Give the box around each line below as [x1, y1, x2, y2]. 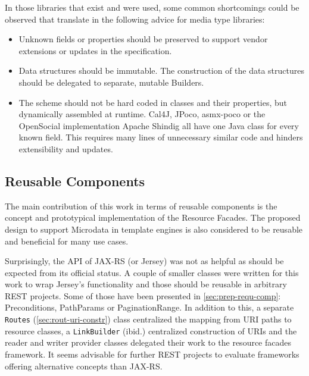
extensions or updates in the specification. [18, 44, 172, 57]
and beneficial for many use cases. [5, 234, 129, 247]
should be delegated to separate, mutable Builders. [18, 76, 204, 88]
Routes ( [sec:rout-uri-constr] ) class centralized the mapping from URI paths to [5, 313, 292, 325]
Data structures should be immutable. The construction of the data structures [18, 64, 304, 77]
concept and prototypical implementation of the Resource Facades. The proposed [5, 211, 301, 224]
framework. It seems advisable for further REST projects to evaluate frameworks [5, 347, 299, 360]
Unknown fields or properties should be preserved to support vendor [18, 33, 268, 45]
